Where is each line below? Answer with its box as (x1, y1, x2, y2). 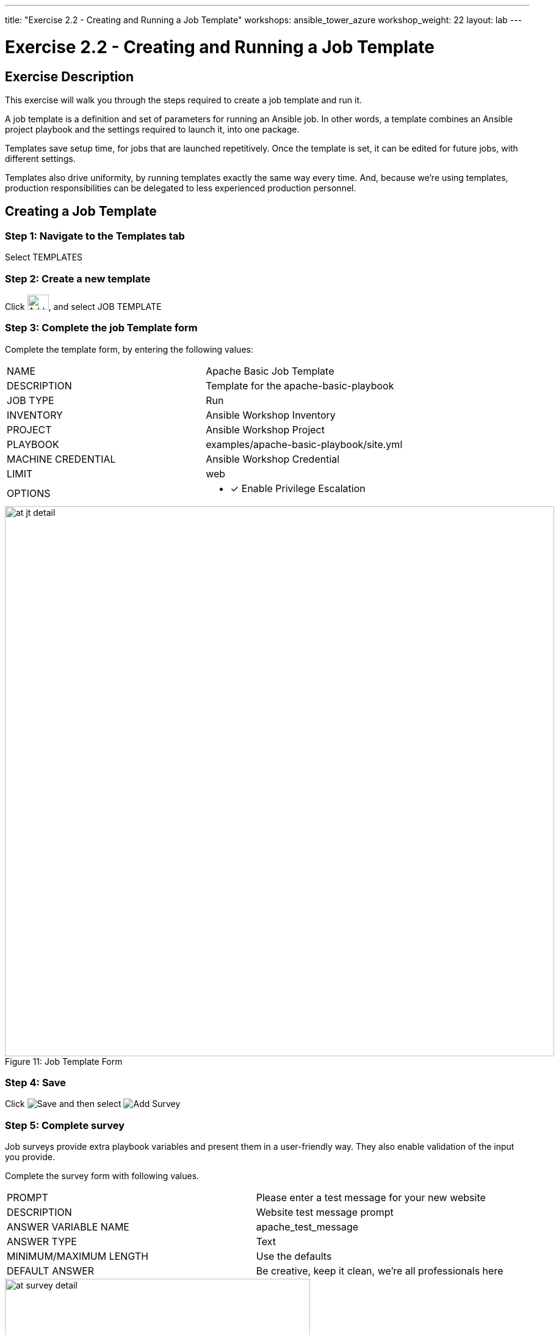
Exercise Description (5, 68, 134, 84)
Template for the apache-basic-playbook (206, 379, 394, 392)
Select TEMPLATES (5, 252, 83, 263)
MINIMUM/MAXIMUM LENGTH (7, 1250, 149, 1263)
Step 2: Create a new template (5, 272, 151, 285)
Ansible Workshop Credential (206, 452, 340, 465)
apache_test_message (256, 1221, 359, 1234)
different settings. (5, 153, 76, 164)
